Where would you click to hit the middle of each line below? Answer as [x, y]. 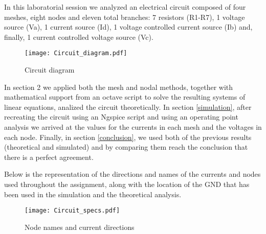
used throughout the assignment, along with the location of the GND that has [127, 184]
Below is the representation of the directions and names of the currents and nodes [132, 174]
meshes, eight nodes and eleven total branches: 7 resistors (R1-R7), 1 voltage [125, 17]
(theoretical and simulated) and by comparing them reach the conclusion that [126, 147]
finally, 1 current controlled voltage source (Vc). [79, 37]
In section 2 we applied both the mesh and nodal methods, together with [119, 87]
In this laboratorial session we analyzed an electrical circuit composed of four [125, 7]
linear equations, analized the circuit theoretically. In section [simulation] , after [128, 107]
